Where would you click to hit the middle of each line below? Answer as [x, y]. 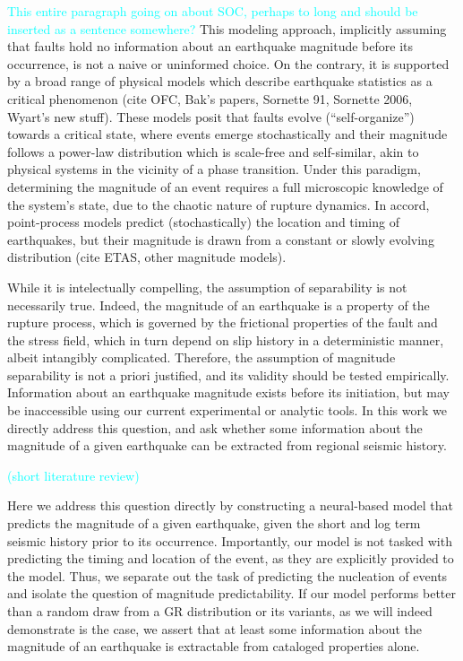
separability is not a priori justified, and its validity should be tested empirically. [228, 374]
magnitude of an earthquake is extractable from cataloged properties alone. [214, 646]
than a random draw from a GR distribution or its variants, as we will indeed [220, 611]
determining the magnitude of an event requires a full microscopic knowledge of [225, 186]
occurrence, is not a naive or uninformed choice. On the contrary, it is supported [228, 63]
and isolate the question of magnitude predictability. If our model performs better [231, 593]
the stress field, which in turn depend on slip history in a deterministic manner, [226, 339]
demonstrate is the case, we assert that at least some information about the [214, 628]
